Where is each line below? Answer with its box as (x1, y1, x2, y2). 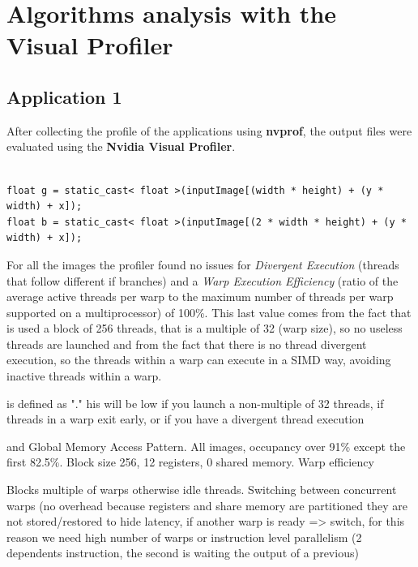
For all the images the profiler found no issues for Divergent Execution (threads (6, 256, 399, 273)
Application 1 (6, 84, 122, 109)
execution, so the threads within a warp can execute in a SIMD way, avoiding (6, 351, 391, 368)
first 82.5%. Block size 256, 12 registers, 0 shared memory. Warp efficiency (6, 453, 374, 470)
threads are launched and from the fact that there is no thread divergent (6, 335, 367, 352)
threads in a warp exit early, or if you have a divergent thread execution (6, 410, 365, 427)
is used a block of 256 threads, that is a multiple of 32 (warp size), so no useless (6, 320, 403, 337)
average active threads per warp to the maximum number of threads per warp (6, 288, 394, 305)
